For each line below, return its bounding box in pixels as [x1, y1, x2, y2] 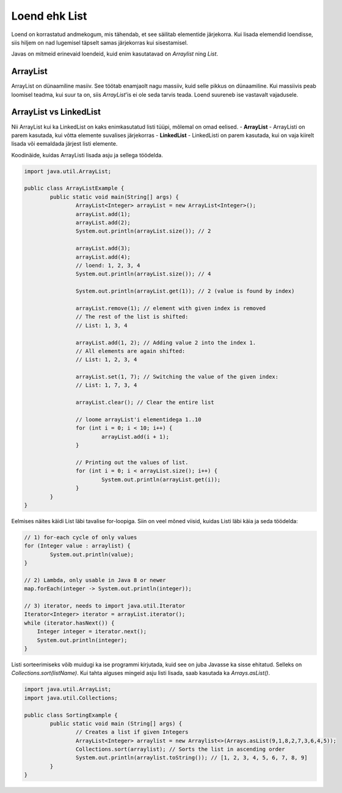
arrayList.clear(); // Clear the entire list [75, 399, 214, 406]
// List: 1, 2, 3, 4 [75, 356, 137, 363]
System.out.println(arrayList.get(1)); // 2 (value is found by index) [75, 288, 295, 295]
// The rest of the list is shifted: [75, 313, 189, 321]
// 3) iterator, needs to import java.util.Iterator [24, 603, 186, 609]
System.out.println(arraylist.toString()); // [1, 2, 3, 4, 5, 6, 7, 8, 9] [75, 754, 308, 761]
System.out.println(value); [49, 551, 134, 558]
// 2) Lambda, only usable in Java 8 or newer [24, 576, 166, 584]
